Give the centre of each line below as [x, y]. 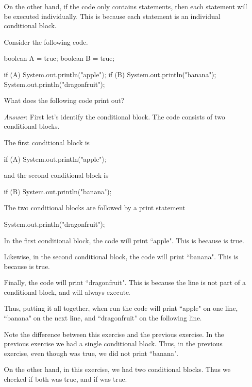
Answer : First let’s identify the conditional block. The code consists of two [115, 116]
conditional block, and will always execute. [67, 292]
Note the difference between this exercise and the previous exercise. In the [114, 334]
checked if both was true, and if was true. [66, 379]
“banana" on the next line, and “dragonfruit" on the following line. [103, 318]
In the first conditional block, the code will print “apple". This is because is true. [124, 240]
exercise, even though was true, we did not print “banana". [91, 353]
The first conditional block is [47, 142]
